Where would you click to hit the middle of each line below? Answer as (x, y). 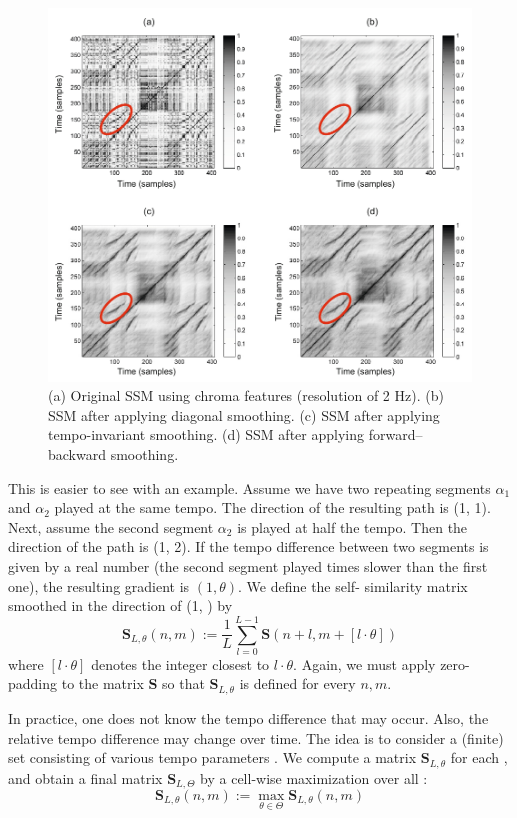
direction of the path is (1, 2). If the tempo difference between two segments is (248, 546)
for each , (479, 757)
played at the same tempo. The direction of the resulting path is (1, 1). (272, 507)
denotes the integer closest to (180, 663)
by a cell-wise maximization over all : (314, 777)
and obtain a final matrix (85, 777)
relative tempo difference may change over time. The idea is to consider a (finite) (256, 737)
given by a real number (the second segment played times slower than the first (248, 565)
